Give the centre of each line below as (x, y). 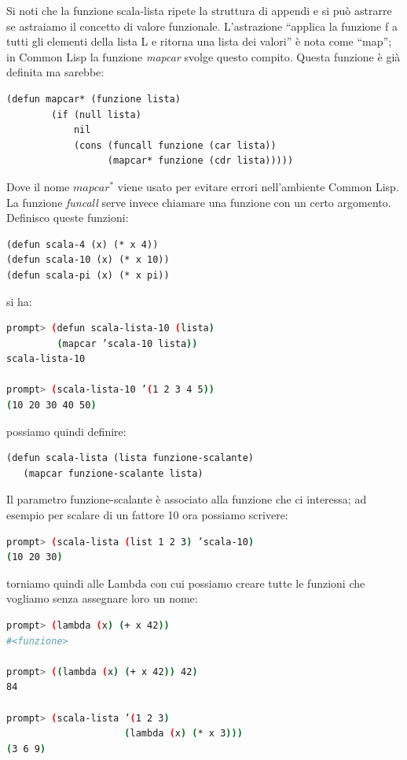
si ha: (19, 301)
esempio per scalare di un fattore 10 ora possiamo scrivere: (147, 515)
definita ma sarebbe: (55, 72)
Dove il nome (38, 186)
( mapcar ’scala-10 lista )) (127, 343)
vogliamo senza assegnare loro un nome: (102, 598)
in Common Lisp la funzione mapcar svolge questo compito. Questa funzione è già (203, 56)
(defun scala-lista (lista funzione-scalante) (130, 458)
